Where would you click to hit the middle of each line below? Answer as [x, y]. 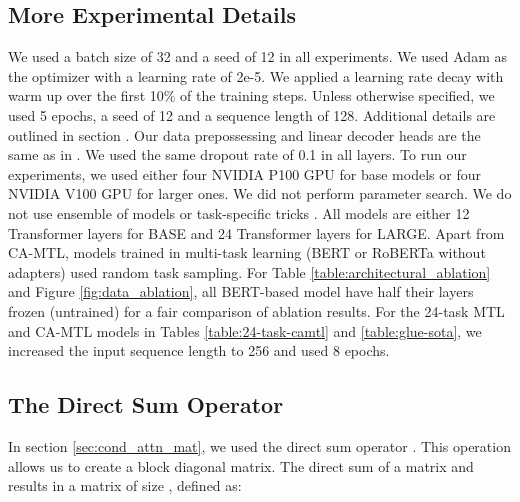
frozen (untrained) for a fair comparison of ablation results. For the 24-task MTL [256, 310]
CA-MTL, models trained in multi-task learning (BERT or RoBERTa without [247, 252]
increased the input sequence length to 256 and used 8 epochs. [199, 350]
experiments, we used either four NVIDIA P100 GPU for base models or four [244, 173]
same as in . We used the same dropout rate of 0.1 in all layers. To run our [237, 154]
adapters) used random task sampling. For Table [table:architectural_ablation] [249, 271]
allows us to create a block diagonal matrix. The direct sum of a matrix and [241, 465]
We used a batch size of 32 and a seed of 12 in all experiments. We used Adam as [258, 56]
